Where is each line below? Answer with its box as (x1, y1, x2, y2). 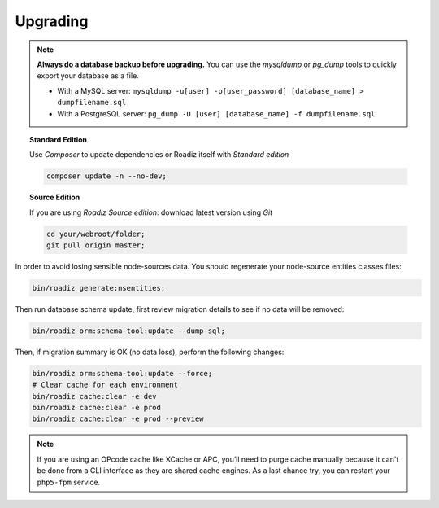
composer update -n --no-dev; (46, 172, 167, 181)
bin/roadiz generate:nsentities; (32, 283, 166, 292)
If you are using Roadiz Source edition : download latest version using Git (29, 208, 272, 217)
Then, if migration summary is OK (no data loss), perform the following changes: (15, 347, 285, 357)
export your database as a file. (37, 71, 140, 81)
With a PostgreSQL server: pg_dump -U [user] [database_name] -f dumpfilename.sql (57, 108, 376, 118)
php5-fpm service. (37, 477, 101, 487)
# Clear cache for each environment (32, 380, 179, 390)
